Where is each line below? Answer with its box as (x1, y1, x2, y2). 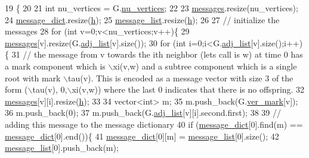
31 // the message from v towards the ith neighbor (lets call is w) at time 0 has (11, 48, 303, 61)
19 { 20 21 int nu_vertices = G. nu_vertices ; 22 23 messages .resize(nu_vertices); (5, 2, 298, 14)
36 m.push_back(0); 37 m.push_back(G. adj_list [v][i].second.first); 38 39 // (5, 106, 281, 119)
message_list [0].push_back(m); (5, 141, 119, 154)
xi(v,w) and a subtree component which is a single (113, 59, 297, 72)
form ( (5, 83, 28, 96)
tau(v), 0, (32, 83, 67, 96)
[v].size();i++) (251, 36, 303, 49)
